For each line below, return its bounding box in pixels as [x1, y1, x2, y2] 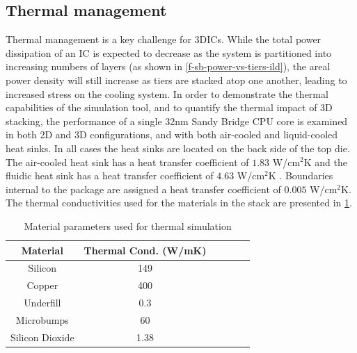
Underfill [24, 295, 61, 310]
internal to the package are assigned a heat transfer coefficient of [6, 181, 281, 196]
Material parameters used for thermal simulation [24, 218, 232, 233]
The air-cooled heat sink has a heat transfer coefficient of [6, 154, 249, 169]
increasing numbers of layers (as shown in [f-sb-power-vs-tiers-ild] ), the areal [6, 59, 331, 74]
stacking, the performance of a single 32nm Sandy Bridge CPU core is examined [6, 113, 348, 128]
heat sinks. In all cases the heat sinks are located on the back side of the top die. [6, 140, 350, 155]
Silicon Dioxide [10, 329, 74, 344]
